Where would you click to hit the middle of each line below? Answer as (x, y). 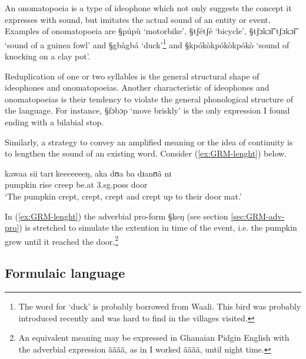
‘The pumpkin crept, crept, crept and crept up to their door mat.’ (123, 196)
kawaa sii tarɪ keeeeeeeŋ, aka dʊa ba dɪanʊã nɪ (88, 173)
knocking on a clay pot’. (48, 56)
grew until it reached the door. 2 (62, 240)
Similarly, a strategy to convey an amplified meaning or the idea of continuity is (149, 142)
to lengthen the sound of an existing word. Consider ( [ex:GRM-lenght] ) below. (146, 153)
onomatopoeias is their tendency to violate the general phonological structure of (149, 99)
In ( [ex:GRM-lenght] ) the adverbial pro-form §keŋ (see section (117, 216)
